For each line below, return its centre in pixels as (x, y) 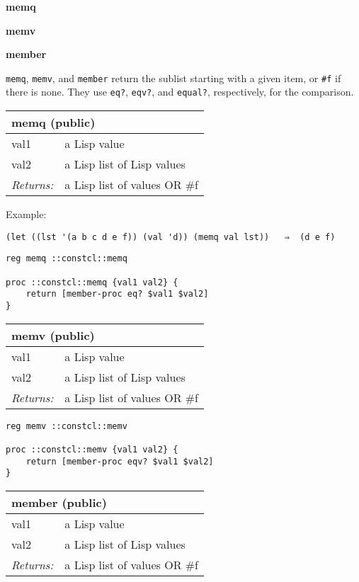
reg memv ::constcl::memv (67, 426)
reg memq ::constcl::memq (67, 259)
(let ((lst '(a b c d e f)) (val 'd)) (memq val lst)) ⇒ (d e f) (171, 237)
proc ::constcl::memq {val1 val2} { (92, 282)
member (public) (59, 502)
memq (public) (53, 122)
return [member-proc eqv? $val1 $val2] (120, 461)
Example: (26, 214)
